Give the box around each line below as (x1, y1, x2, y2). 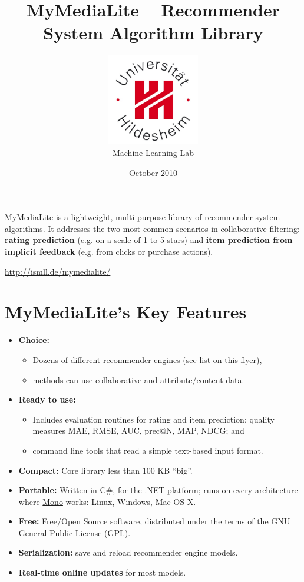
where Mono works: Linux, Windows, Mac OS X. (18, 495, 196, 507)
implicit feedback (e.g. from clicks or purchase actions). (5, 245, 213, 258)
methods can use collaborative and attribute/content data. (32, 373, 244, 385)
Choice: (18, 334, 49, 346)
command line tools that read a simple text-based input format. (32, 444, 263, 456)
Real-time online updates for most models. (18, 566, 186, 578)
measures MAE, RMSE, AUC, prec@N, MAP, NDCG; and (32, 424, 244, 437)
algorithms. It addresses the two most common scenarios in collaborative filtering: (5, 222, 300, 234)
